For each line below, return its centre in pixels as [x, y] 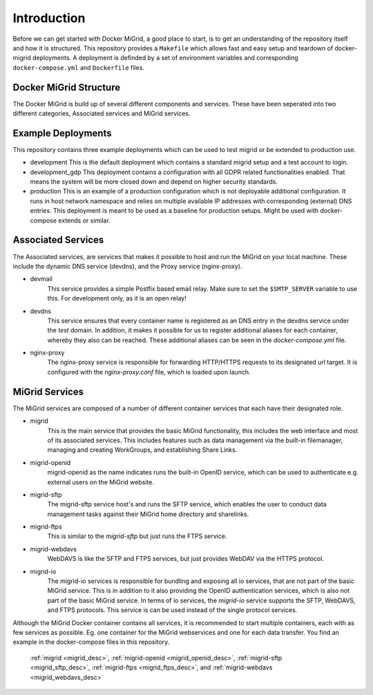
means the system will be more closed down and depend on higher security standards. [154, 182]
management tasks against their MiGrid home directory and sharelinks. [148, 514]
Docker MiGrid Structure [67, 87]
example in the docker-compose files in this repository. [91, 642]
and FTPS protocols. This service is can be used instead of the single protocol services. [172, 610]
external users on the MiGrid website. [101, 482]
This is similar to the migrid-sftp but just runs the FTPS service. [137, 536]
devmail [41, 279]
